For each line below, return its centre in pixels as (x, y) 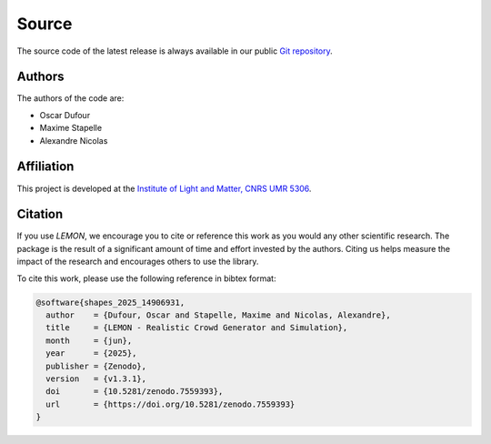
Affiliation (45, 167)
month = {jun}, (89, 340)
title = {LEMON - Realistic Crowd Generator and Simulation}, (197, 328)
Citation (40, 214)
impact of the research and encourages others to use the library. (138, 262)
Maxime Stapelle (71, 128)
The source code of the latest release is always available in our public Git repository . (175, 51)
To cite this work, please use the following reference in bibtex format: (146, 278)
